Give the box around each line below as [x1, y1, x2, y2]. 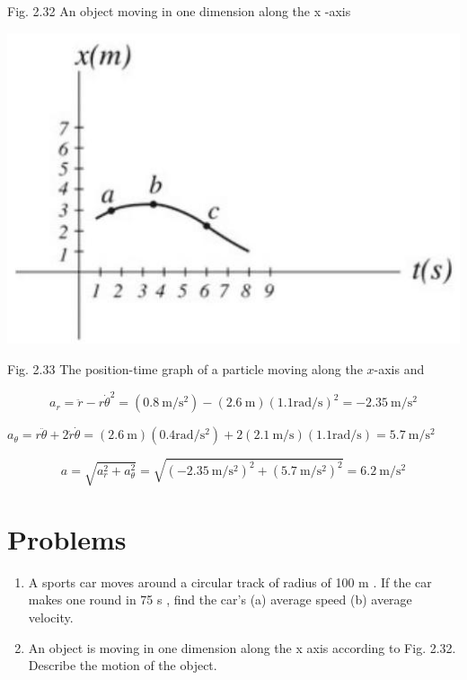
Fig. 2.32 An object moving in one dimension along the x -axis [7, 2, 351, 20]
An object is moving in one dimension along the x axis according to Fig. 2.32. [28, 638, 456, 657]
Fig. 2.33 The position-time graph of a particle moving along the [7, 360, 363, 379]
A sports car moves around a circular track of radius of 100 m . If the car [28, 572, 432, 591]
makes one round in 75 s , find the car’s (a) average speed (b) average [28, 590, 412, 609]
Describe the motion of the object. [28, 656, 217, 675]
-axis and [374, 360, 425, 379]
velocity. [28, 607, 74, 626]
